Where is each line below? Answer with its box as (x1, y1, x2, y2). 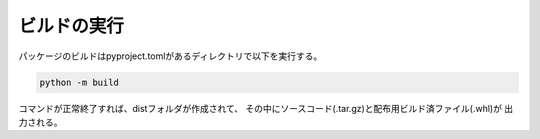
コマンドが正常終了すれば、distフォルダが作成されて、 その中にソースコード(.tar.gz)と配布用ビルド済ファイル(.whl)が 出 (18, 102, 514, 114)
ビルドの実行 (18, 15, 125, 37)
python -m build (39, 76, 120, 88)
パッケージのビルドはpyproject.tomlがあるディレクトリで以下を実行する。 (18, 50, 323, 62)
